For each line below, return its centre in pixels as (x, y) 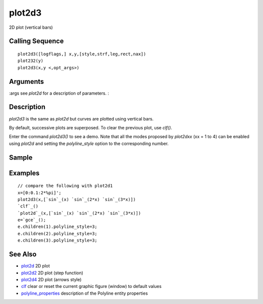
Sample (21, 157)
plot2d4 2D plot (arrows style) (51, 279)
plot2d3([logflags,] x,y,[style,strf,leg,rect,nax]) (82, 54)
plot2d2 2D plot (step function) (52, 273)
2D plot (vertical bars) (31, 27)
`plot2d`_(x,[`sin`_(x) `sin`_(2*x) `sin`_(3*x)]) (79, 213)
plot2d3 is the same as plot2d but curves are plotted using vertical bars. (81, 119)
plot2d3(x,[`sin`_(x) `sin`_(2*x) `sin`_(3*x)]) (77, 199)
